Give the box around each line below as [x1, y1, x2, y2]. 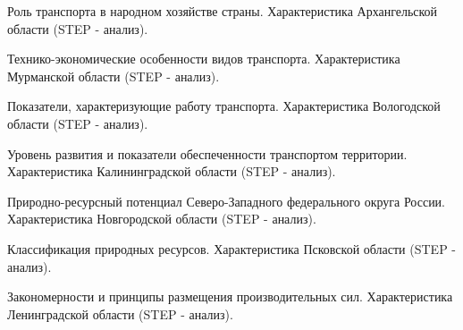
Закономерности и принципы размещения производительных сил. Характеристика [7, 287, 453, 306]
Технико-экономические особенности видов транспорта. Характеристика [7, 49, 400, 68]
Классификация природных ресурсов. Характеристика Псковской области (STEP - [7, 239, 457, 258]
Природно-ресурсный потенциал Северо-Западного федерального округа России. [7, 191, 446, 210]
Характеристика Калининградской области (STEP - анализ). [7, 162, 336, 181]
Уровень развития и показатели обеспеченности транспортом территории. [7, 144, 408, 163]
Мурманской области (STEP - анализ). [7, 66, 220, 85]
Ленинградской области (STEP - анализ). [7, 304, 233, 323]
